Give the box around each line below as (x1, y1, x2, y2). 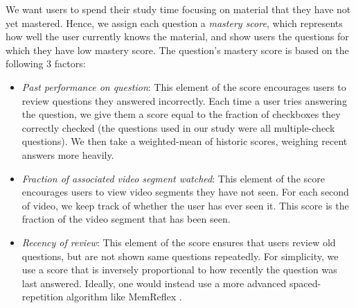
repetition (21, 289, 64, 304)
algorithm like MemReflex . (66, 289, 182, 304)
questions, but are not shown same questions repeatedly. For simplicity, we (21, 248, 339, 263)
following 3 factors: (6, 56, 86, 71)
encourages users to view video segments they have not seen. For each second (21, 185, 349, 199)
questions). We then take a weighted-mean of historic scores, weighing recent (21, 134, 348, 148)
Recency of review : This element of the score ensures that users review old (21, 234, 336, 249)
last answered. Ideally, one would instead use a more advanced (21, 275, 287, 290)
